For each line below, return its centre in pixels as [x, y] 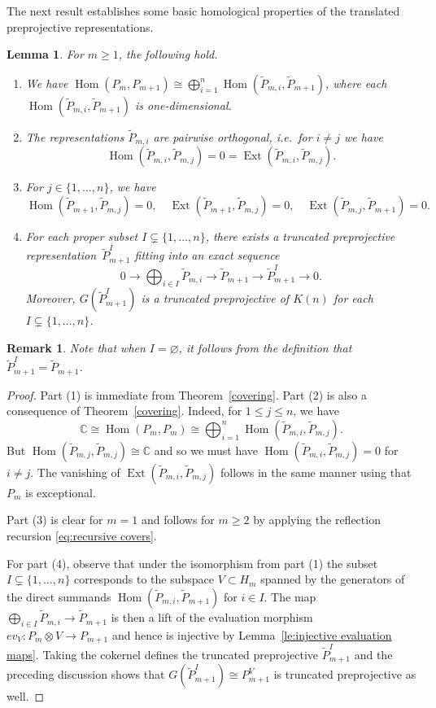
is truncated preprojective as [345, 674]
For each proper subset [82, 236]
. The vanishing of [75, 472]
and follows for [178, 520]
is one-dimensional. [183, 105]
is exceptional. [61, 492]
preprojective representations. [80, 26]
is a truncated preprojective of [215, 298]
